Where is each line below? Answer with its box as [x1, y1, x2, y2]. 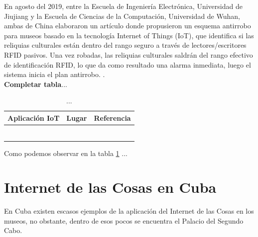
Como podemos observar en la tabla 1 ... [4, 148, 128, 158]
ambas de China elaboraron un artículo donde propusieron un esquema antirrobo [4, 20, 251, 31]
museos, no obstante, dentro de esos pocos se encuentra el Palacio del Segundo [4, 215, 244, 226]
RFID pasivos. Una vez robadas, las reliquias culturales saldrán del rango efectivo [4, 49, 253, 60]
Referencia [94, 112, 131, 123]
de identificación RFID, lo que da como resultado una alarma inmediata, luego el [4, 59, 251, 70]
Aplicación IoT [7, 112, 60, 123]
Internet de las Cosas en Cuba [4, 177, 217, 197]
